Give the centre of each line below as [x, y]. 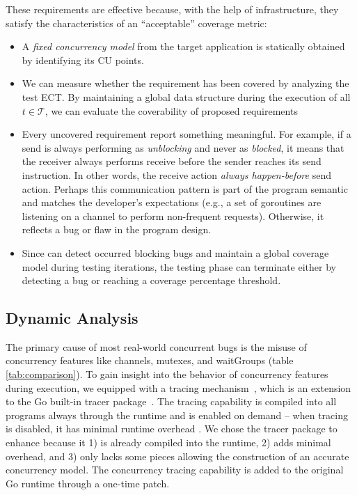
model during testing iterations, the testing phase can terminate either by [179, 266]
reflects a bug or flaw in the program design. [117, 229]
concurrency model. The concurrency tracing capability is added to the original [175, 470]
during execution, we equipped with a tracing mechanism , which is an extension [178, 387]
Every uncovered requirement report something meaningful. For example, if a [187, 134]
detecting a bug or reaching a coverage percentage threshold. [151, 280]
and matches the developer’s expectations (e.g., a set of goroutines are [172, 202]
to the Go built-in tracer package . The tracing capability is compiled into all [171, 401]
